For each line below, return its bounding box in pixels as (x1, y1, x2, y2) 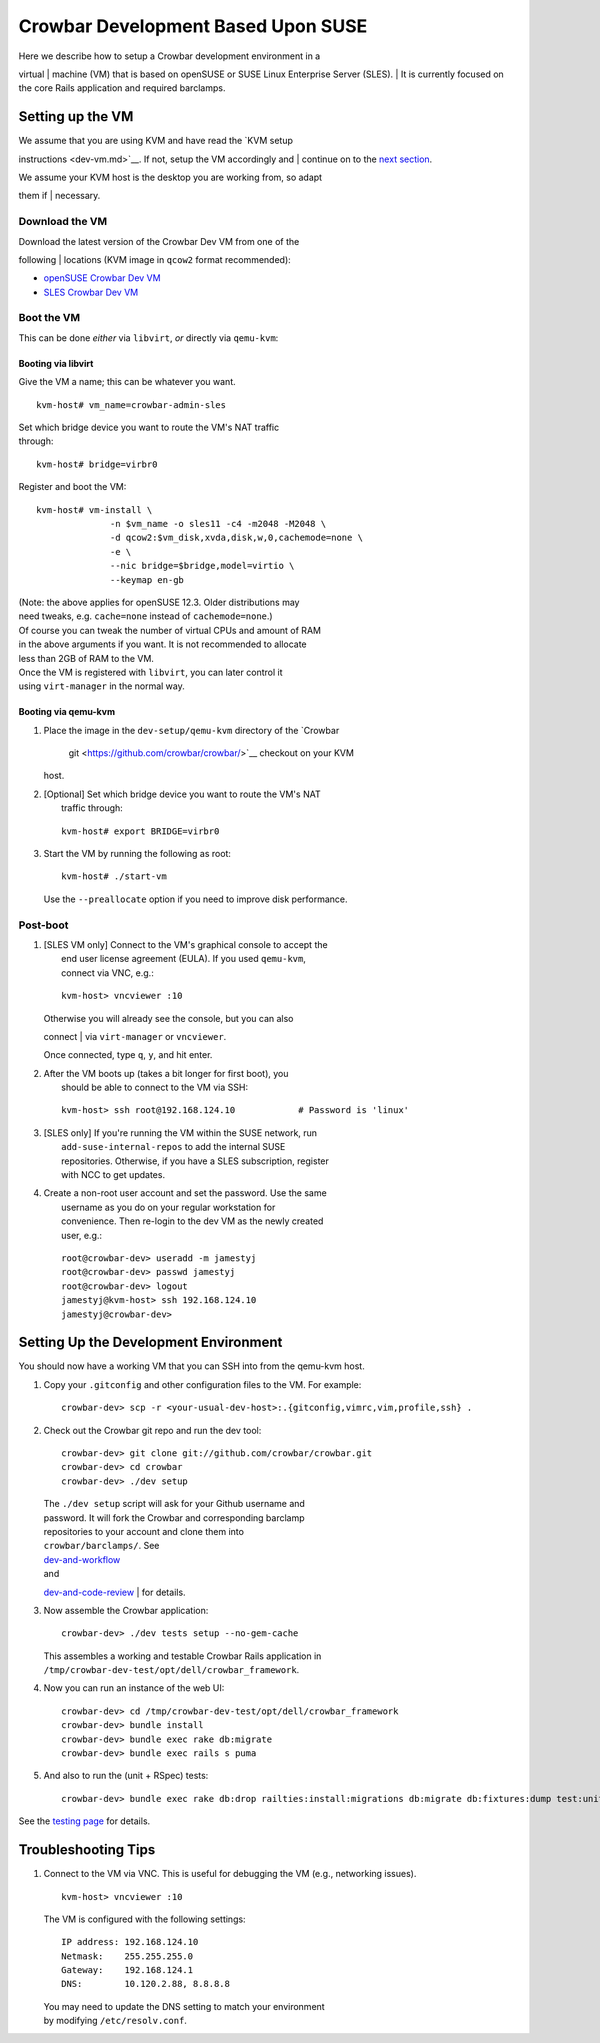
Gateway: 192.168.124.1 (61, 1965, 194, 1976)
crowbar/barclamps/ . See (43, 1540, 160, 1552)
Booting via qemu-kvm (18, 706, 115, 718)
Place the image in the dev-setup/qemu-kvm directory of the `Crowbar (43, 724, 340, 736)
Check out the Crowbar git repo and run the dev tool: (43, 1424, 262, 1436)
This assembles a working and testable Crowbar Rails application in (43, 1650, 322, 1662)
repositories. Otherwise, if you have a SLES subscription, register (61, 1155, 330, 1167)
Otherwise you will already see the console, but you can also (43, 1012, 294, 1024)
